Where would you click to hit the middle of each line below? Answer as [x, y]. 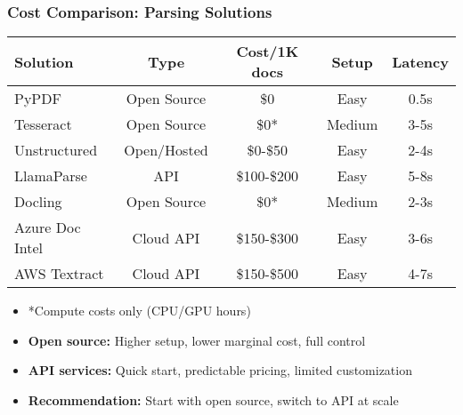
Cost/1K [268, 52]
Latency [420, 61]
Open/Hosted [166, 150]
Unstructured [56, 150]
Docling [38, 202]
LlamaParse [51, 176]
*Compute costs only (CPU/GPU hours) [139, 311]
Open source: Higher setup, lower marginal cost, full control [197, 340]
